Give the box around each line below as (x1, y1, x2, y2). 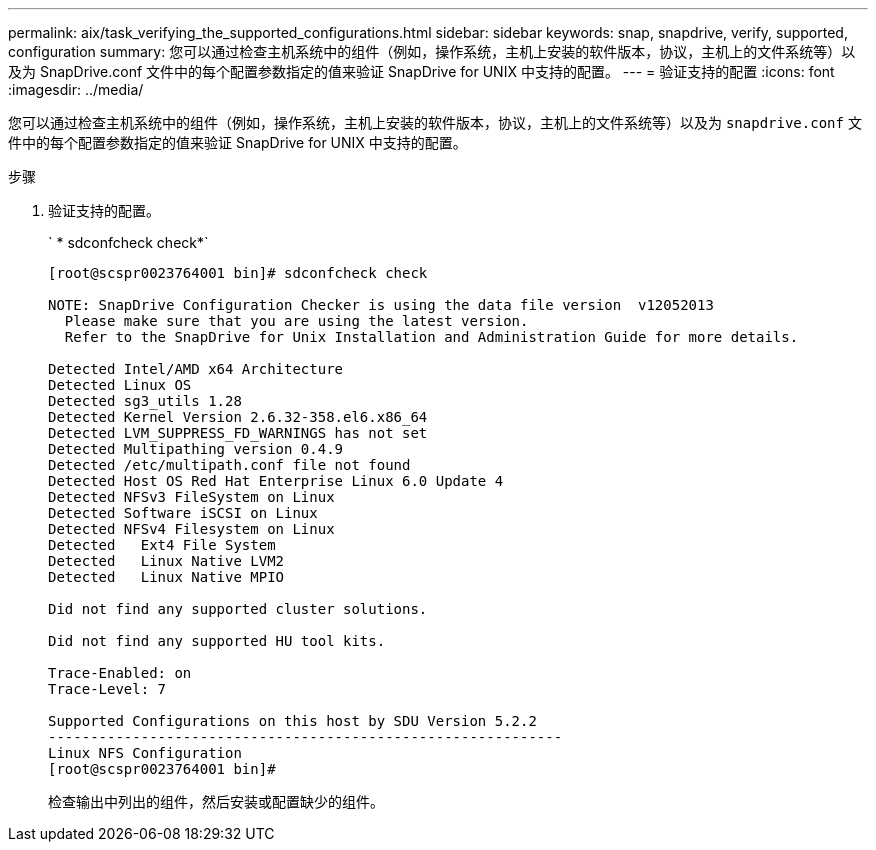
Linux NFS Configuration (48, 745, 242, 761)
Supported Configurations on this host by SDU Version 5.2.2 (48, 713, 537, 729)
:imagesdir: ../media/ (8, 81, 144, 98)
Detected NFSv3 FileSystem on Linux (48, 489, 335, 505)
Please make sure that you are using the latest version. (64, 313, 529, 329)
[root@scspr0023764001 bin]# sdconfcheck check (48, 265, 428, 281)
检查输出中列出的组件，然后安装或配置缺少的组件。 (48, 793, 384, 810)
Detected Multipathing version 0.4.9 (48, 441, 344, 457)
